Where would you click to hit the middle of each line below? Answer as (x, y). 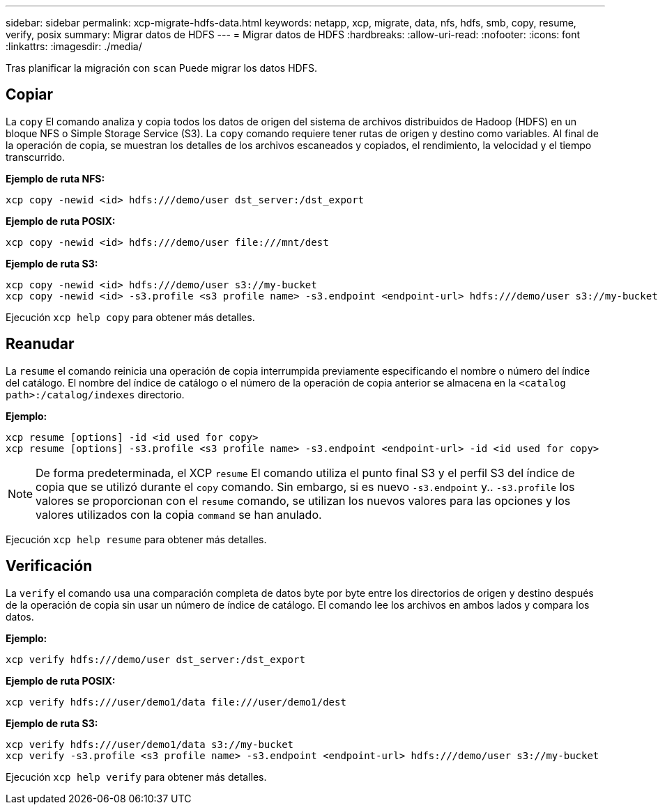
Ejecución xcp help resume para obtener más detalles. (136, 539)
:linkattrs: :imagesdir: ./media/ (74, 46)
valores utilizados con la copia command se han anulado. (179, 514)
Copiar (30, 95)
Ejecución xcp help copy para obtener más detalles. (130, 317)
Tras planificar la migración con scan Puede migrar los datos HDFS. (161, 68)
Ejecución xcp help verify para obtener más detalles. (136, 777)
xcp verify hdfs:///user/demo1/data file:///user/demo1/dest (176, 702)
